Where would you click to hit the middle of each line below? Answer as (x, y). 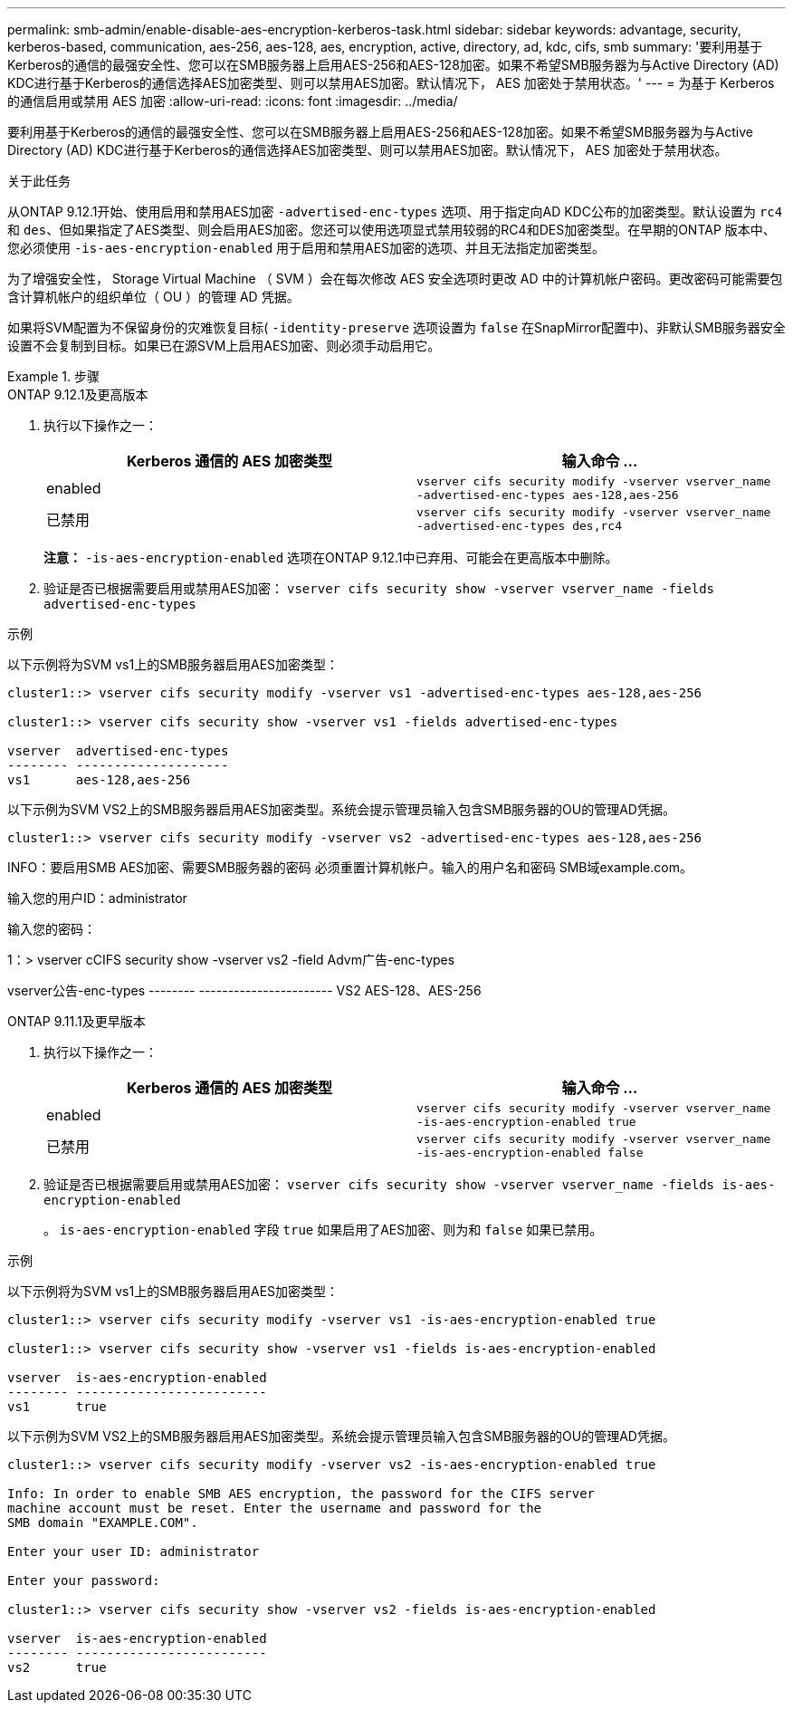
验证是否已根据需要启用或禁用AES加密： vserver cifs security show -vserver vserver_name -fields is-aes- (410, 1184)
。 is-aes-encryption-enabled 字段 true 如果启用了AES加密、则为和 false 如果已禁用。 (323, 1230)
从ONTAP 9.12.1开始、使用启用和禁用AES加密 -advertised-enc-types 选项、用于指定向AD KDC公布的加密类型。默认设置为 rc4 (395, 211)
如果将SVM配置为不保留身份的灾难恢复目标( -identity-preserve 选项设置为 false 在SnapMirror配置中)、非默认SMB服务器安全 (396, 327)
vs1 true (57, 1407)
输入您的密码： (52, 929)
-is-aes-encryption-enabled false (530, 1153)
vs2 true (57, 1667)
